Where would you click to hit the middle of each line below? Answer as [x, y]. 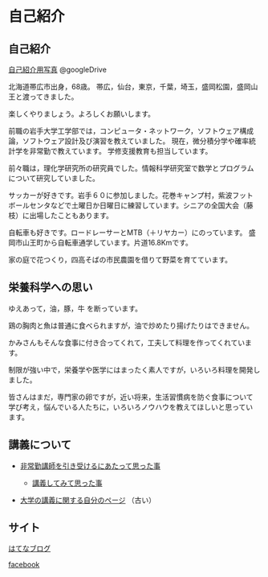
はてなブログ [29, 549]
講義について [40, 445]
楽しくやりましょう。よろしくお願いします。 [81, 114]
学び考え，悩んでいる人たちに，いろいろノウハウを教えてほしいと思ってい [131, 406]
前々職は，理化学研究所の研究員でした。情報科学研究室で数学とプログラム [131, 168]
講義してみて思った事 [67, 483]
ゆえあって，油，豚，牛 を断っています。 [75, 308]
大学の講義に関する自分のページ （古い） [88, 500]
